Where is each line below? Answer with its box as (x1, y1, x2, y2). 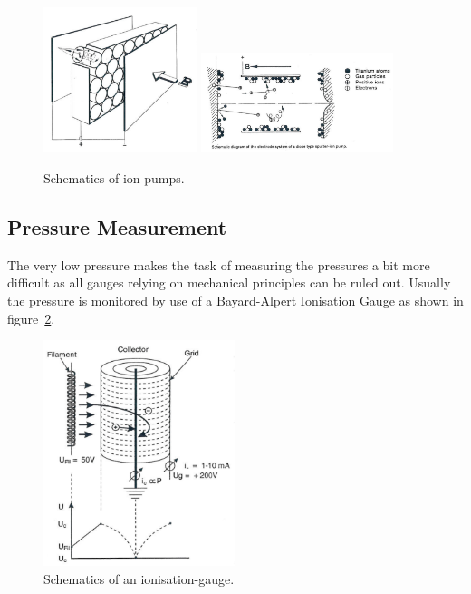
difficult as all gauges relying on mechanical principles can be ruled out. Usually (7, 273, 451, 292)
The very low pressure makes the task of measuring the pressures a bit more (7, 255, 430, 274)
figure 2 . (7, 308, 55, 327)
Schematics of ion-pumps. (43, 169, 185, 188)
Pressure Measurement (7, 213, 227, 241)
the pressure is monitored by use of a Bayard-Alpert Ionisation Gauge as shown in (7, 291, 464, 310)
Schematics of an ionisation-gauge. (43, 569, 235, 588)
